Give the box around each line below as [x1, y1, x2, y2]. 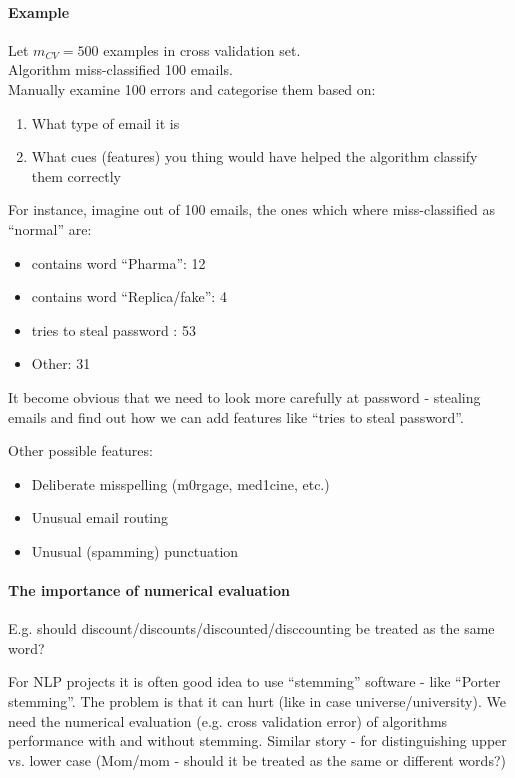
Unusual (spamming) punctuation [31, 540, 239, 561]
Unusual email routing [31, 507, 169, 528]
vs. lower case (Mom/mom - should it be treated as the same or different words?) [8, 749, 506, 770]
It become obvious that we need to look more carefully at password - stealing [8, 386, 481, 407]
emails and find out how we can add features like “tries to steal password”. [8, 406, 464, 427]
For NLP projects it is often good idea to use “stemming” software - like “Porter [8, 671, 501, 692]
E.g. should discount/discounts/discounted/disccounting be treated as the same [8, 618, 495, 639]
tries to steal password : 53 [31, 319, 196, 340]
